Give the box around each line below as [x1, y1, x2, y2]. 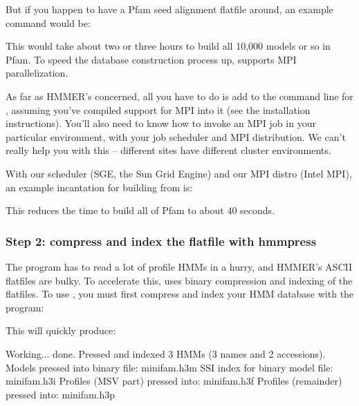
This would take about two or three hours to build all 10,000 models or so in [6, 39, 331, 53]
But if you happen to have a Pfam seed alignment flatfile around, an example [6, 2, 333, 16]
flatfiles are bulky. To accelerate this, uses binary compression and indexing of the [6, 273, 353, 287]
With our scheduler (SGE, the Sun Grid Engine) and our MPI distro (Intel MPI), [6, 166, 352, 180]
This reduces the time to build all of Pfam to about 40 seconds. [6, 203, 275, 217]
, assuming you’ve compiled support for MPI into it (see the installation [6, 102, 311, 117]
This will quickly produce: [6, 323, 116, 338]
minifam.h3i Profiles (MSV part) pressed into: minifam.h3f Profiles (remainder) [6, 374, 342, 388]
